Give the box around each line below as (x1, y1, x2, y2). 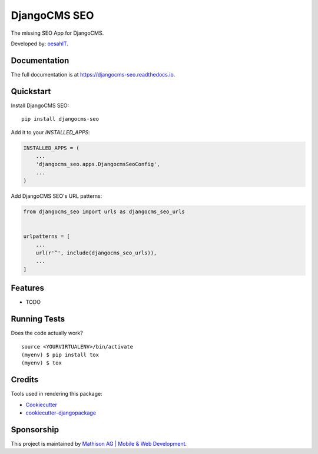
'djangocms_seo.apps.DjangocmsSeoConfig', (35, 161, 160, 168)
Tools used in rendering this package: (11, 390, 102, 397)
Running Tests (11, 314, 65, 324)
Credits (11, 375, 39, 385)
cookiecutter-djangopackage (25, 409, 97, 416)
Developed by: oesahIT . (11, 40, 69, 47)
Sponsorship (11, 425, 59, 435)
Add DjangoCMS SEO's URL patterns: (11, 193, 102, 200)
